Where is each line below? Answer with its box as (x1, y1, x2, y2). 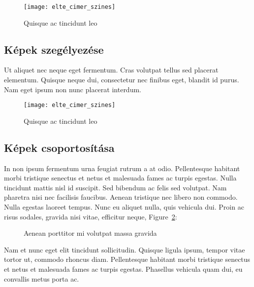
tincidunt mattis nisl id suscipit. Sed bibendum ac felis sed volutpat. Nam (4, 182, 227, 192)
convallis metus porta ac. (4, 273, 79, 284)
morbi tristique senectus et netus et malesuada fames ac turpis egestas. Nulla (4, 173, 237, 183)
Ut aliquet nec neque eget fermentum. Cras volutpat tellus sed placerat (4, 65, 219, 75)
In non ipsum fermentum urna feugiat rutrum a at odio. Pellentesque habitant (4, 163, 240, 173)
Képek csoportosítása (4, 140, 115, 155)
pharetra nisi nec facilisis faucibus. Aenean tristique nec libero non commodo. (4, 192, 238, 202)
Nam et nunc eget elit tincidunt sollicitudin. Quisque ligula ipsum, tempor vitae (4, 244, 245, 254)
